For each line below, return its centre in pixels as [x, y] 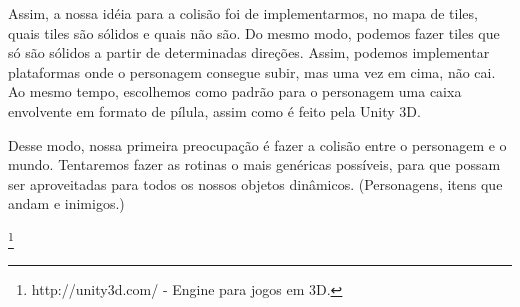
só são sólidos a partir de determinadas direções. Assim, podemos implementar [249, 52]
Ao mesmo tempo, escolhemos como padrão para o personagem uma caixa [235, 91]
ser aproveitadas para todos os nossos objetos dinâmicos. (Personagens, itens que [255, 183]
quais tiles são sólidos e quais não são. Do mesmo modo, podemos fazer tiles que [254, 32]
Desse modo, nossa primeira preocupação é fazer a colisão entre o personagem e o [257, 144]
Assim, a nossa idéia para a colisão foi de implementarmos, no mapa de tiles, [243, 13]
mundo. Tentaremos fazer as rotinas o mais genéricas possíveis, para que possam [254, 164]
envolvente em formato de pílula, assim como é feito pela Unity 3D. [214, 110]
